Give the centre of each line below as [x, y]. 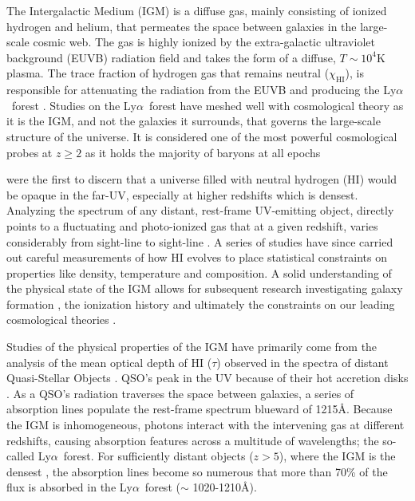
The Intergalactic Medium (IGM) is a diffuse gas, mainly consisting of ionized [197, 10]
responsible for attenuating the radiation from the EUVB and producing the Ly [202, 90]
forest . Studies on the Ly [74, 105]
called [20, 456]
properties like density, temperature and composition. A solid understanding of [199, 272]
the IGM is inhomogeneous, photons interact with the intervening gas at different [206, 425]
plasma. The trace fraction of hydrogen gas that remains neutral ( [168, 73]
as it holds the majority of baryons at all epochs [203, 152]
